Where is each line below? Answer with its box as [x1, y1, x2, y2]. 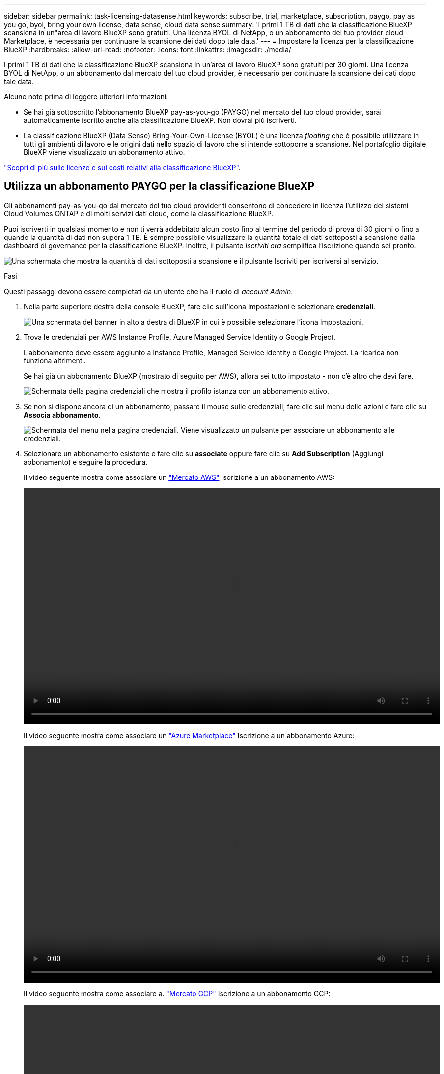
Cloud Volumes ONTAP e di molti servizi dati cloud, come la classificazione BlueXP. [4, 209, 274, 218]
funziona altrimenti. [24, 356, 86, 365]
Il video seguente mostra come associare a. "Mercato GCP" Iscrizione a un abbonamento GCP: [24, 989, 331, 998]
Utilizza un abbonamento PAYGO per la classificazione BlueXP [4, 180, 315, 193]
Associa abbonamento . [24, 410, 101, 419]
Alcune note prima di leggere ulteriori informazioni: [4, 92, 168, 101]
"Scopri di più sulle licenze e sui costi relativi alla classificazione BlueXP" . [4, 163, 241, 172]
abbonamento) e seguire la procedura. [24, 457, 148, 466]
